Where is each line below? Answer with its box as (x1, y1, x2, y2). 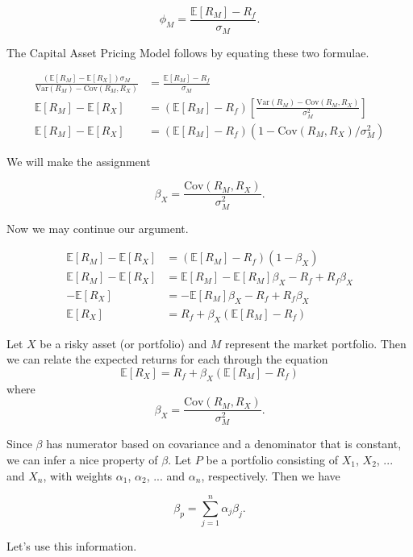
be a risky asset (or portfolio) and (40, 335, 207, 351)
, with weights (43, 467, 113, 484)
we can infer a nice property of (6, 451, 158, 468)
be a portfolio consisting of (206, 451, 339, 468)
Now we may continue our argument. (6, 219, 189, 236)
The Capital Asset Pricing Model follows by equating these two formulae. (6, 44, 369, 60)
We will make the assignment (6, 152, 151, 169)
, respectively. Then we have (201, 467, 340, 484)
